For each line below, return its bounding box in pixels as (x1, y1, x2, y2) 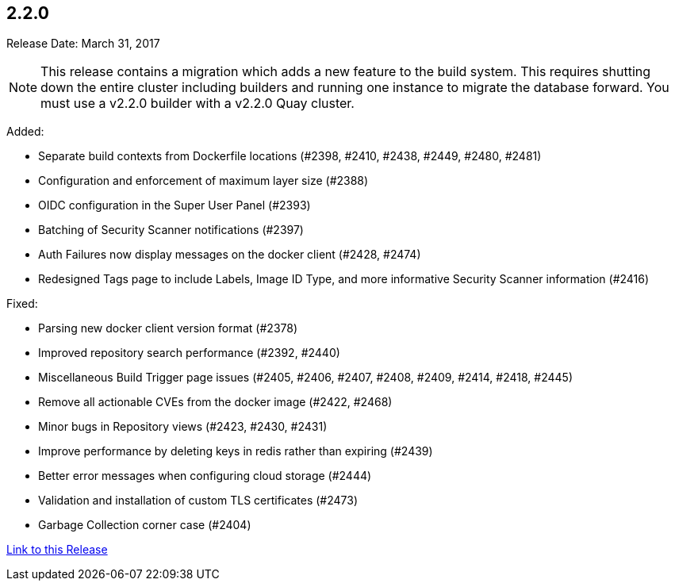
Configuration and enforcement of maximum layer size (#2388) (38, 174, 369, 188)
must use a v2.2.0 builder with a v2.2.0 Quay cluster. (40, 95, 355, 112)
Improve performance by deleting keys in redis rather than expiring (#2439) (38, 444, 433, 458)
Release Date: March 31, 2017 (6, 36, 160, 51)
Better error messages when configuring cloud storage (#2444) (38, 469, 372, 483)
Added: (6, 125, 44, 139)
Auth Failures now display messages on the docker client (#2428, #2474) (38, 247, 421, 262)
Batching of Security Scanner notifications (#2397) (38, 223, 304, 237)
